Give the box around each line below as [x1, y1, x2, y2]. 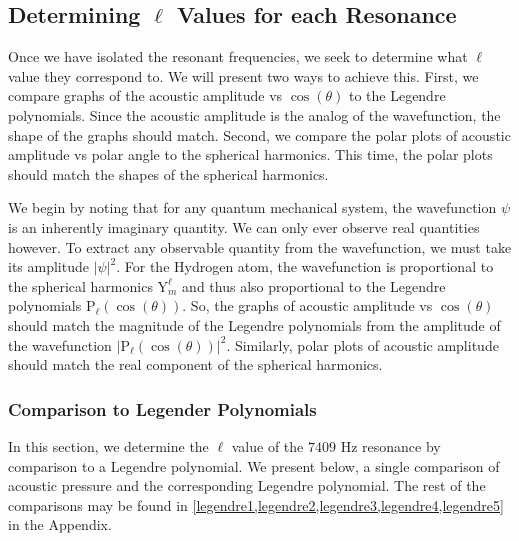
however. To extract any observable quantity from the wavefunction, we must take [8, 236, 512, 257]
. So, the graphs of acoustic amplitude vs [182, 295, 433, 316]
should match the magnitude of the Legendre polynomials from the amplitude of [8, 314, 501, 335]
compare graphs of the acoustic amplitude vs [8, 85, 283, 106]
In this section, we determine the [8, 435, 209, 456]
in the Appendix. [8, 514, 112, 535]
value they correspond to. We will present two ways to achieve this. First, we [8, 65, 479, 86]
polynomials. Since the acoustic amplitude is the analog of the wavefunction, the [8, 104, 501, 125]
